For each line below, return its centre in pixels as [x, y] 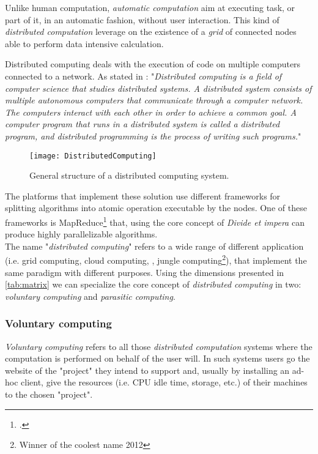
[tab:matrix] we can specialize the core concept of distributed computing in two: [153, 284]
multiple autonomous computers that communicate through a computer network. [154, 100]
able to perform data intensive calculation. [84, 43]
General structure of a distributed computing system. [129, 175]
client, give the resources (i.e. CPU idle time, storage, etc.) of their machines [164, 382]
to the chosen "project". [49, 394]
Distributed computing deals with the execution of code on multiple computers [153, 64]
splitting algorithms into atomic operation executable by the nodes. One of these [156, 208]
